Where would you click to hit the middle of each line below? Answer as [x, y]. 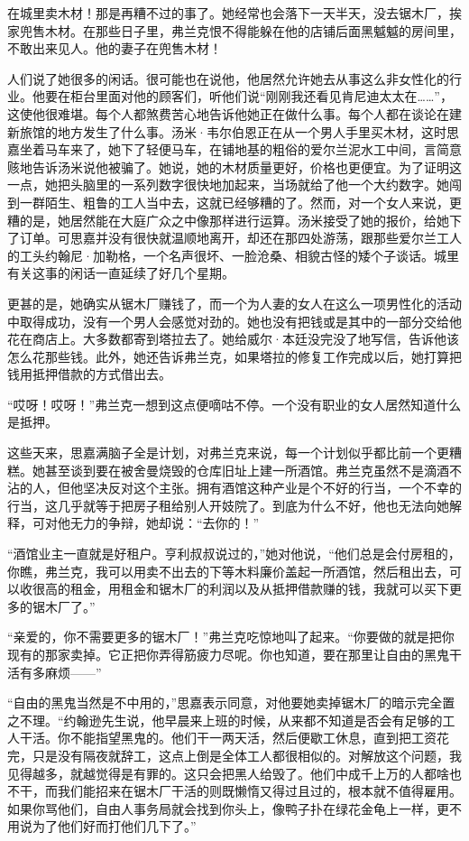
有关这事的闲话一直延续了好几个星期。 [121, 273]
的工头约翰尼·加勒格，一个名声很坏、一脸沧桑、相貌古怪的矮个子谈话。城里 [233, 255]
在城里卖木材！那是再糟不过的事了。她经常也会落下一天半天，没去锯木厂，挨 [234, 13]
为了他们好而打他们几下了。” [114, 826]
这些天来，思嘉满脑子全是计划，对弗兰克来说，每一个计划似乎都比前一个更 [228, 453]
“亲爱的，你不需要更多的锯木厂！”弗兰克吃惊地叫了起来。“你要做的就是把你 [231, 637]
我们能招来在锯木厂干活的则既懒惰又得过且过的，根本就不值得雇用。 [259, 791]
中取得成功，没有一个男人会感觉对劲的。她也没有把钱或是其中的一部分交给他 [234, 321]
